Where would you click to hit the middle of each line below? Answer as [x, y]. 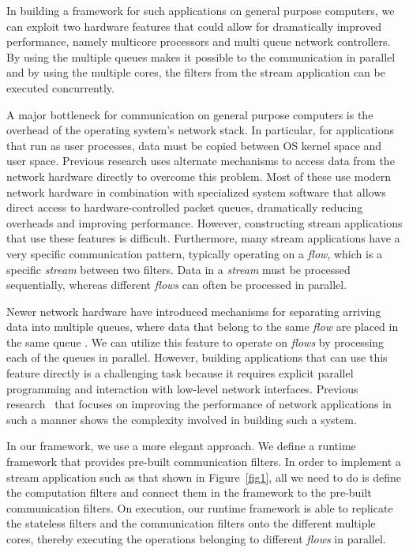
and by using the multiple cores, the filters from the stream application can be [196, 72]
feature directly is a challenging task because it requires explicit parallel [180, 373]
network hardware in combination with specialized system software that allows [196, 192]
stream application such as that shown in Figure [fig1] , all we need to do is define [204, 477]
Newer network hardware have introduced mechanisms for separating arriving [194, 311]
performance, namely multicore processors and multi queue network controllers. [199, 41]
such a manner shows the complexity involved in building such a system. [182, 419]
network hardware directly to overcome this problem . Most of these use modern [199, 176]
